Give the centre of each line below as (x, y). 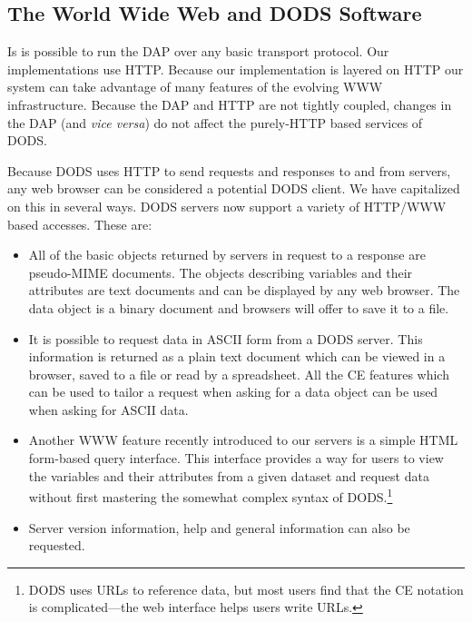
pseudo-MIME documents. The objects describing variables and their (221, 272)
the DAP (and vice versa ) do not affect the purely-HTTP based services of (215, 122)
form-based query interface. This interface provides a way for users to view (236, 458)
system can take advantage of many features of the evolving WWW (195, 87)
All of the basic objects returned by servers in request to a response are (227, 255)
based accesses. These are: (80, 224)
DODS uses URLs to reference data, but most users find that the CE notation (246, 589)
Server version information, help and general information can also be (219, 527)
